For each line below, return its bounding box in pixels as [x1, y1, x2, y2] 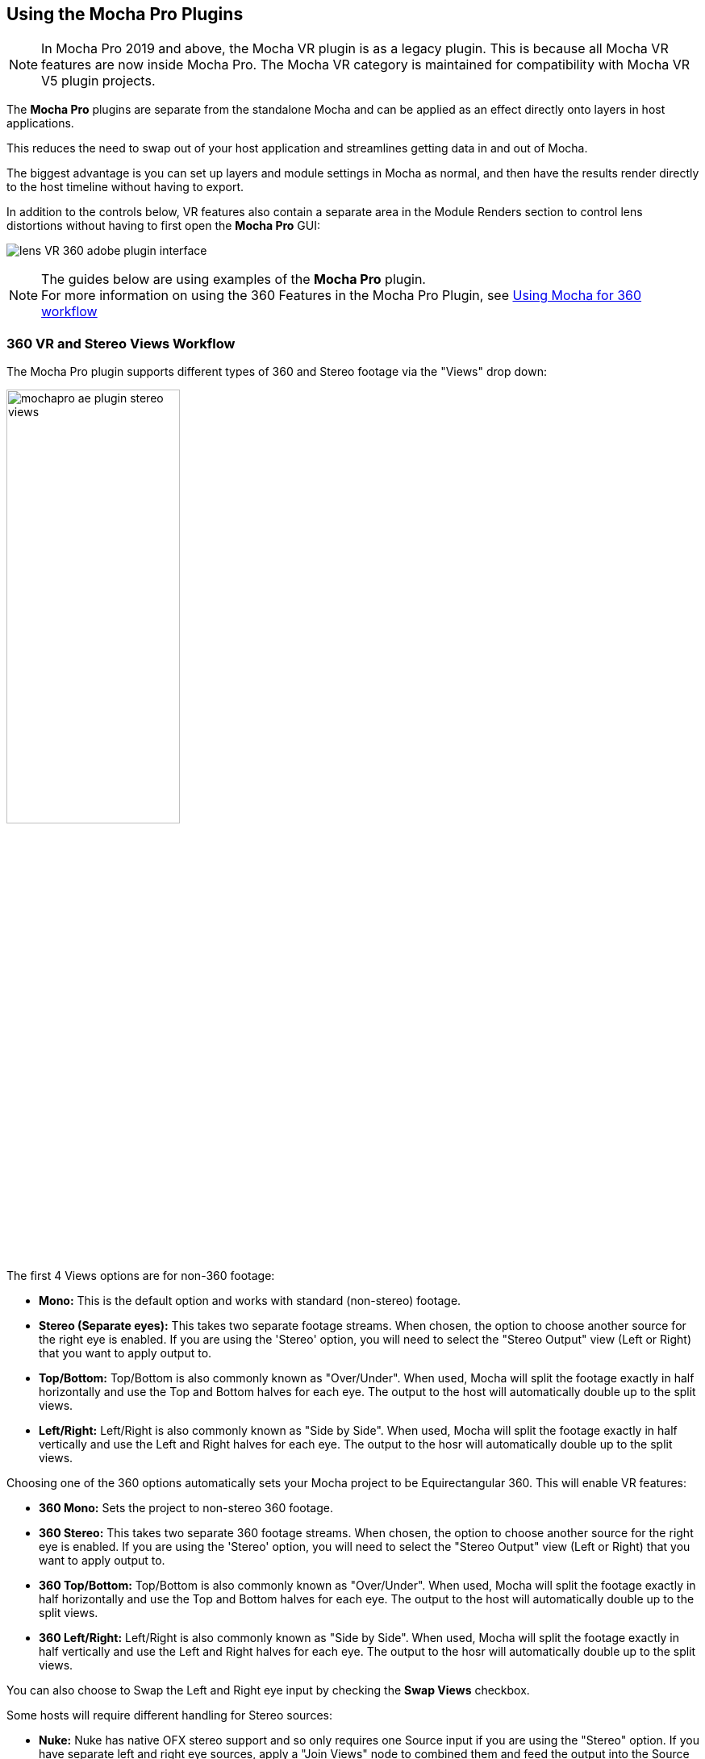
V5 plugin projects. [41, 73, 156, 90]
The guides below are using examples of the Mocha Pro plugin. [41, 271, 426, 288]
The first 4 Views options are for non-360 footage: [6, 1269, 275, 1283]
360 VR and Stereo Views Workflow [6, 335, 236, 352]
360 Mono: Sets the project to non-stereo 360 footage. [39, 1501, 334, 1515]
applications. [6, 116, 74, 131]
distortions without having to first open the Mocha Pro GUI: [6, 219, 320, 233]
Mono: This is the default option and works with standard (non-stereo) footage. [39, 1294, 461, 1308]
